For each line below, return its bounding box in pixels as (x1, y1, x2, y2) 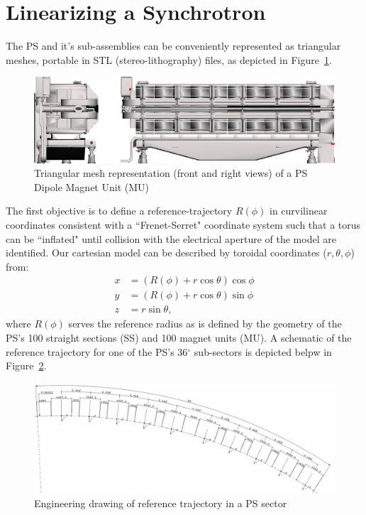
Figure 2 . (6, 358, 47, 373)
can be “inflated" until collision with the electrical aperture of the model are (6, 231, 336, 246)
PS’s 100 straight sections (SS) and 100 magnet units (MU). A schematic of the (6, 330, 352, 345)
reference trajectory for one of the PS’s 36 (6, 344, 188, 359)
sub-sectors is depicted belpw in (194, 344, 332, 359)
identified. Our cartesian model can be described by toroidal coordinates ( (6, 245, 327, 260)
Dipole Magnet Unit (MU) (34, 179, 149, 194)
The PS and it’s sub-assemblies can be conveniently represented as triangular (6, 38, 341, 53)
